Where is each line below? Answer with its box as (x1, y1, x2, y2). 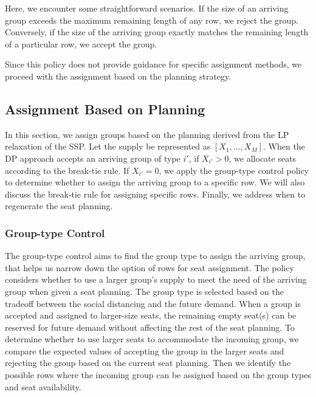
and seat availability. (5, 380, 81, 393)
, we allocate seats (228, 151, 297, 164)
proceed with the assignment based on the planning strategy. (5, 69, 232, 82)
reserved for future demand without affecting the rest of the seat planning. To (5, 320, 295, 333)
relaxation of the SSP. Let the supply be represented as (5, 140, 211, 153)
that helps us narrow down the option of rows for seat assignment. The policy (5, 261, 294, 274)
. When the (263, 140, 305, 153)
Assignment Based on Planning (5, 99, 205, 118)
